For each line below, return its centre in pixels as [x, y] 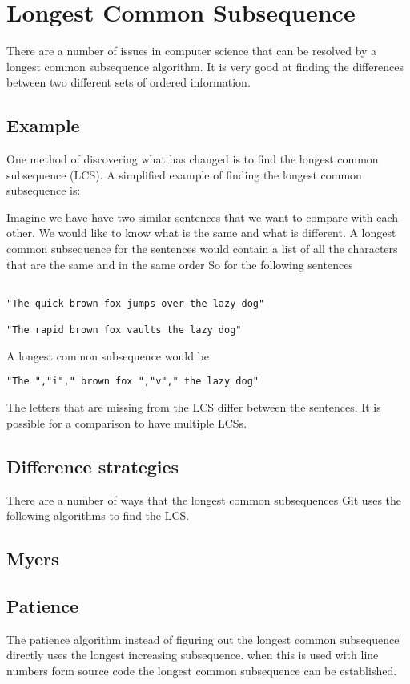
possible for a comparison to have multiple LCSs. [127, 422]
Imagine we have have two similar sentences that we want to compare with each [203, 217]
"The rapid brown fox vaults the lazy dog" [124, 330]
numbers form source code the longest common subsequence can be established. [202, 670]
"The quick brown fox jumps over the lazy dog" [136, 303]
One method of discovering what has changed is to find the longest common [193, 159]
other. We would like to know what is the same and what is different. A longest [201, 233]
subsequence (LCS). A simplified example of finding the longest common [184, 174]
